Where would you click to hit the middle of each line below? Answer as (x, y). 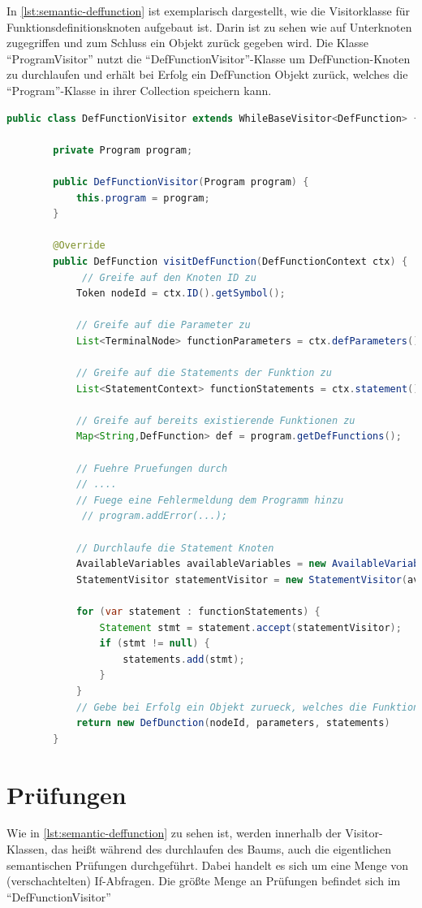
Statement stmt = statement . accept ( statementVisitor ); (250, 627)
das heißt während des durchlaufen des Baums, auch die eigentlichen (221, 849)
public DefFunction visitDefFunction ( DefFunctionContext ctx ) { (230, 261)
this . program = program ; (143, 198)
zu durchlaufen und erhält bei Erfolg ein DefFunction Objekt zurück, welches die (207, 74)
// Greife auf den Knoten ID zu (169, 277)
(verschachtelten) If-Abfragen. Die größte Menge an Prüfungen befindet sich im (204, 881)
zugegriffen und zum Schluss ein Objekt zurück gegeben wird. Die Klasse (187, 43)
